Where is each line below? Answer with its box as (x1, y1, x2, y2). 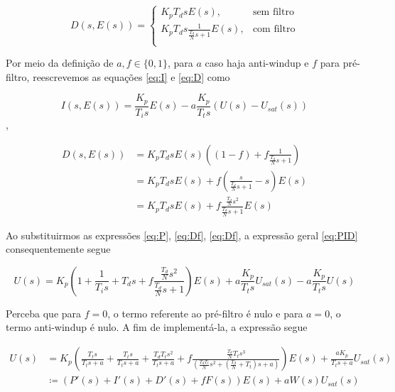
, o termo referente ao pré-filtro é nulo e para (107, 305, 303, 320)
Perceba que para (6, 305, 82, 320)
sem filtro (252, 7, 294, 18)
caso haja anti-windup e (205, 55, 309, 70)
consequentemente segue (6, 241, 111, 256)
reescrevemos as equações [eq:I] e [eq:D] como (33, 69, 230, 84)
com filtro (252, 24, 296, 35)
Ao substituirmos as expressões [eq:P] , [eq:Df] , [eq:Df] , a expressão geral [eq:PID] (6, 227, 358, 242)
